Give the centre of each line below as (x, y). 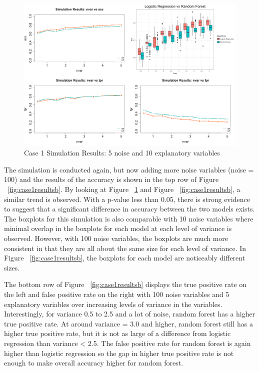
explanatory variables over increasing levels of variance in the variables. (113, 304)
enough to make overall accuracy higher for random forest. (94, 363)
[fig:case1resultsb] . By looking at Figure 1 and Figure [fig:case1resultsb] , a (124, 189)
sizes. (12, 267)
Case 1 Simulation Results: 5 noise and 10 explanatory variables (122, 153)
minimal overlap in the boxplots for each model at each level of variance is (118, 228)
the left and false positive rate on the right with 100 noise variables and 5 (117, 294)
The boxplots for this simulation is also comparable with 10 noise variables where (129, 218)
